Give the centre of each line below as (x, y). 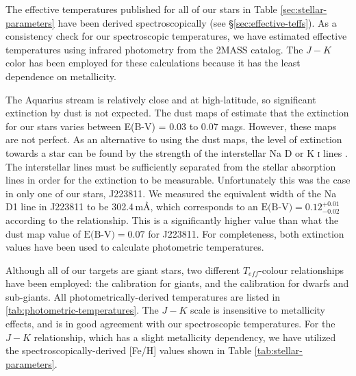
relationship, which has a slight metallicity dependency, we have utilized (185, 337)
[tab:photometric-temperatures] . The (82, 310)
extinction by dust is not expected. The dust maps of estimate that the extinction (177, 113)
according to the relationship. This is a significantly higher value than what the (172, 220)
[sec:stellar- (304, 9)
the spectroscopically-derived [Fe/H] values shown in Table (129, 350)
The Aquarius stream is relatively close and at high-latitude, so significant (161, 99)
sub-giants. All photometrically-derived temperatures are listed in (143, 296)
